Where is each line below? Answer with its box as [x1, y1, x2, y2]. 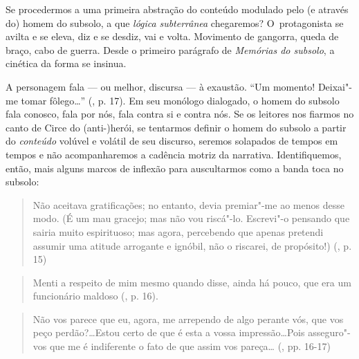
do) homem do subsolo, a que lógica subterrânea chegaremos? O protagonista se [6, 15, 344, 30]
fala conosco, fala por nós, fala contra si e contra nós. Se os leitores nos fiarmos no [6, 107, 354, 121]
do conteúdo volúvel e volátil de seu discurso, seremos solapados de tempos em [6, 134, 338, 148]
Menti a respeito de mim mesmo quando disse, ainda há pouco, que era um [33, 275, 351, 289]
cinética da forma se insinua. [6, 56, 127, 71]
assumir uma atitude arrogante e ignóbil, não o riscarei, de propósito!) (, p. [33, 238, 352, 252]
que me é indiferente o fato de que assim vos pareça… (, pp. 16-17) [49, 339, 331, 353]
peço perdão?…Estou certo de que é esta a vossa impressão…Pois [33, 325, 305, 340]
